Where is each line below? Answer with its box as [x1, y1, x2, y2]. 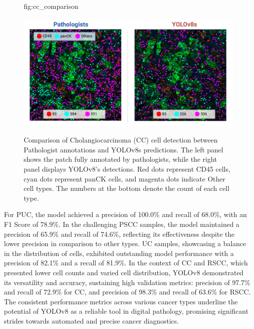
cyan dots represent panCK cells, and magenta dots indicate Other [24, 173, 225, 183]
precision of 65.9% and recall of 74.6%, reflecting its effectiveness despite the [4, 228, 235, 239]
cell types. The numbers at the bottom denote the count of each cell [24, 183, 230, 193]
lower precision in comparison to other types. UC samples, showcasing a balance [4, 238, 246, 249]
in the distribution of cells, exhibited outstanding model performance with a [4, 248, 234, 258]
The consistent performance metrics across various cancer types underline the [4, 296, 238, 306]
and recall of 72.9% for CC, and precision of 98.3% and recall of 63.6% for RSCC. [4, 287, 251, 297]
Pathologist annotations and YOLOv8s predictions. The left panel [24, 144, 223, 154]
